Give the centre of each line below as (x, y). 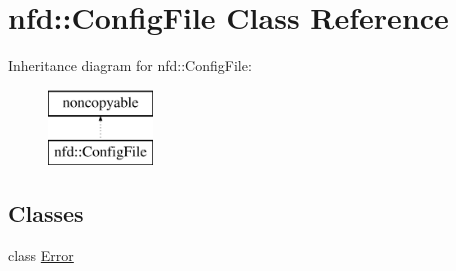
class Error (41, 255)
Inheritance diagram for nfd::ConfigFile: (130, 65)
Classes (46, 213)
